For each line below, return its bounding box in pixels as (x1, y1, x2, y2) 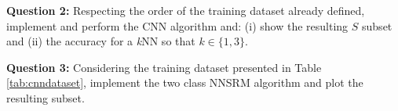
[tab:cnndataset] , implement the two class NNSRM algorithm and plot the (6, 74, 363, 91)
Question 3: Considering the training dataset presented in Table (6, 59, 322, 75)
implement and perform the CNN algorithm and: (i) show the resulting (6, 17, 349, 34)
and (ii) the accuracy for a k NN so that (6, 33, 195, 49)
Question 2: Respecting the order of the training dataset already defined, (6, 2, 365, 18)
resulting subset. (6, 89, 85, 106)
